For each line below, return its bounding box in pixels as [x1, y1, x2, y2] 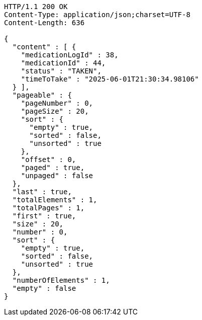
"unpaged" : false [21, 172, 93, 180]
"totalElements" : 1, [12, 196, 97, 204]
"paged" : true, [21, 164, 85, 172]
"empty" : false [12, 284, 76, 292]
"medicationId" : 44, [21, 59, 106, 67]
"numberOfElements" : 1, [12, 276, 110, 284]
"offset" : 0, [21, 155, 76, 164]
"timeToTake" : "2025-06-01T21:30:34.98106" [21, 75, 199, 83]
